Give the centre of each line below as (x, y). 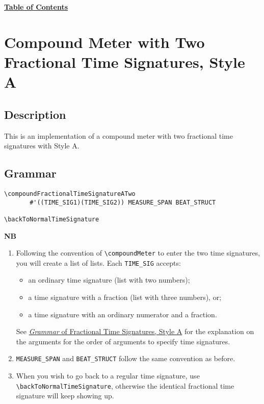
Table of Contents (36, 7)
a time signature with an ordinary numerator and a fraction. (123, 314)
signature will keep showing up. (65, 396)
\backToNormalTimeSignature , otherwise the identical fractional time (125, 385)
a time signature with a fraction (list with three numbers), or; (125, 297)
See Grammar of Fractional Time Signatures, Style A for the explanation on (135, 331)
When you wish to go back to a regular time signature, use (108, 376)
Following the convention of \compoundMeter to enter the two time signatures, (138, 253)
